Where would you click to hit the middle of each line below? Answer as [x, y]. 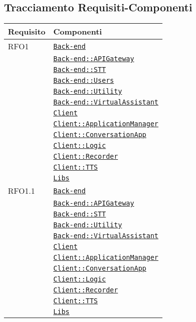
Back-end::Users [84, 81]
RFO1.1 [21, 191]
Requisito [27, 32]
